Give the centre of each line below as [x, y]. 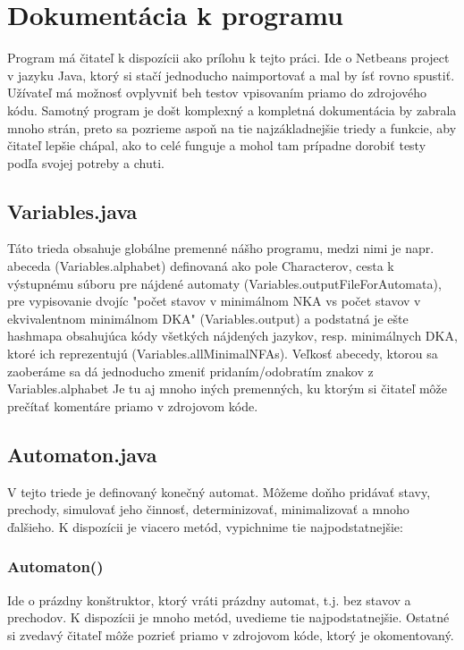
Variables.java [72, 211]
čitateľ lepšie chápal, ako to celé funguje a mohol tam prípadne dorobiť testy [217, 145]
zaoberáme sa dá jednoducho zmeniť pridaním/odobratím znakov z [190, 371]
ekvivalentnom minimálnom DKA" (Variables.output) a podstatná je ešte [208, 318]
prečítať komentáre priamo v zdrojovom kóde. [133, 405]
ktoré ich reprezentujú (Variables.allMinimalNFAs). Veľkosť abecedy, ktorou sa [223, 354]
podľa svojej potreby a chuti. [86, 162]
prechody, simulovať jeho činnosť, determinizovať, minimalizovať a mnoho [208, 509]
